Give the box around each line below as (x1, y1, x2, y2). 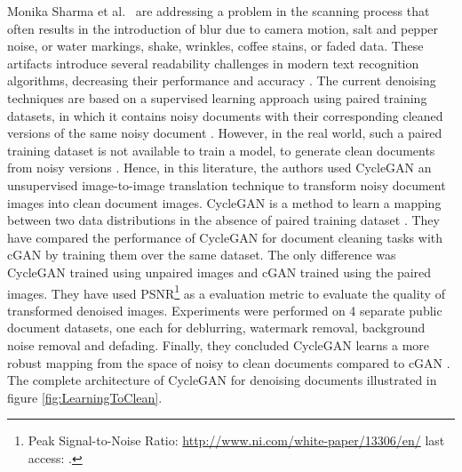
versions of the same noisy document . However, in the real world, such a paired (7, 124, 442, 142)
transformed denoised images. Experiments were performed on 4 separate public (7, 300, 442, 319)
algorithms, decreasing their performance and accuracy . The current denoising (7, 71, 436, 90)
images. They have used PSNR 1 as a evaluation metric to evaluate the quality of (7, 281, 445, 302)
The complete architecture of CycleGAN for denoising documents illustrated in (7, 371, 437, 389)
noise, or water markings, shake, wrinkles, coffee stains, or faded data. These (7, 36, 424, 55)
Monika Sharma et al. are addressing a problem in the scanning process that (7, 2, 430, 20)
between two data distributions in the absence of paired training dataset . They (7, 211, 440, 229)
